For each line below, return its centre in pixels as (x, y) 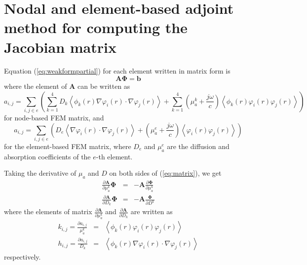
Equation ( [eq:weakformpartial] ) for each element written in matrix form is (117, 70)
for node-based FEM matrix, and (54, 118)
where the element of (36, 86)
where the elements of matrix (48, 211)
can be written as (104, 86)
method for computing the (96, 27)
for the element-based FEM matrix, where (68, 146)
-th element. (114, 156)
